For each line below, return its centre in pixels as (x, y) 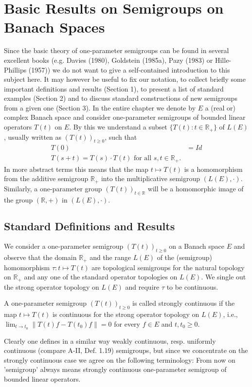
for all (143, 158)
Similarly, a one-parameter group (53, 188)
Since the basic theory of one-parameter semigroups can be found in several (117, 50)
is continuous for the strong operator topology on (126, 314)
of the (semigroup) (184, 257)
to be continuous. (192, 286)
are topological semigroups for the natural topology (168, 267)
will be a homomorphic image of (196, 188)
